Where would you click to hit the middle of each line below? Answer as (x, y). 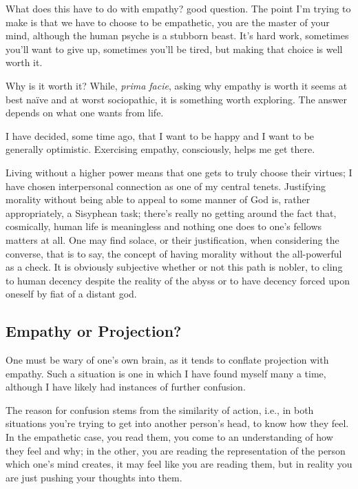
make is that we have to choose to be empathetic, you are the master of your (168, 22)
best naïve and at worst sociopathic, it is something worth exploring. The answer (177, 99)
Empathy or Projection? (94, 331)
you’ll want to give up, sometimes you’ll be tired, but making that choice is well (174, 49)
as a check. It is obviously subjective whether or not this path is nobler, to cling (174, 267)
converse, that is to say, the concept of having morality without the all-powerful (174, 253)
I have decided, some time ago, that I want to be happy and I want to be (160, 135)
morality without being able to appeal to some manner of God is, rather (158, 199)
